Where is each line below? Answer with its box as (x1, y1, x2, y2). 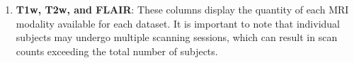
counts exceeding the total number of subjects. (16, 43, 218, 58)
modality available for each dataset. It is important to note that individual (16, 16, 341, 30)
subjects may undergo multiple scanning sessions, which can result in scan (16, 30, 338, 45)
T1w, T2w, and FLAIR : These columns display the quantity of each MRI (16, 2, 349, 16)
